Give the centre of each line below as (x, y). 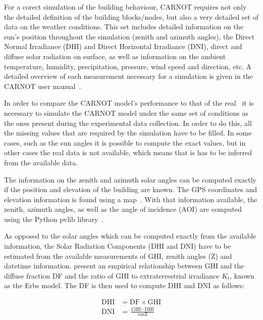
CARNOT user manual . (43, 86)
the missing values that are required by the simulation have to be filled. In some (128, 133)
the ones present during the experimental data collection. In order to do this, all (128, 123)
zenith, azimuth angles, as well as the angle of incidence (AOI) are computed (123, 209)
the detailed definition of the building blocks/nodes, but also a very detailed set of (131, 16)
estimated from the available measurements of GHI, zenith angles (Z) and (118, 256)
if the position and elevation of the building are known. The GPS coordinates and (131, 189)
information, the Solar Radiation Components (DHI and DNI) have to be (118, 246)
